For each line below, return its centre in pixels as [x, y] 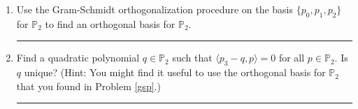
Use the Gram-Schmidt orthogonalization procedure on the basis [155, 9]
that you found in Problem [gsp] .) [88, 86]
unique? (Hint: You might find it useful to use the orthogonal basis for [175, 72]
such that [192, 58]
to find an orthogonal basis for [110, 23]
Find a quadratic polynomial [78, 58]
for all [292, 58]
